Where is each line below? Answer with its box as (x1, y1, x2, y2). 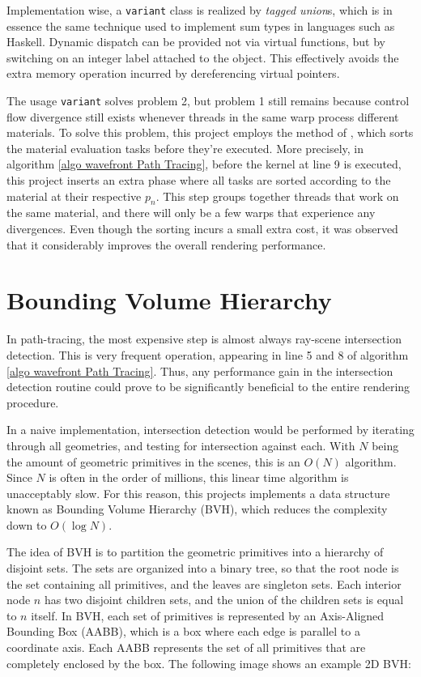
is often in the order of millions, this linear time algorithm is (49, 469, 349, 486)
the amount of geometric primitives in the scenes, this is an (6, 453, 300, 470)
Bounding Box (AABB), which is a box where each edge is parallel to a (6, 623, 360, 640)
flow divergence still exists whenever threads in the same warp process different (6, 108, 399, 125)
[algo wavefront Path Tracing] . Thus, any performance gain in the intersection (6, 362, 393, 379)
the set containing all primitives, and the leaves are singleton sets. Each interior (6, 575, 402, 592)
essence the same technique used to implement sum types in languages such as (6, 17, 395, 34)
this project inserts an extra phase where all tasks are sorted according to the (6, 172, 391, 189)
